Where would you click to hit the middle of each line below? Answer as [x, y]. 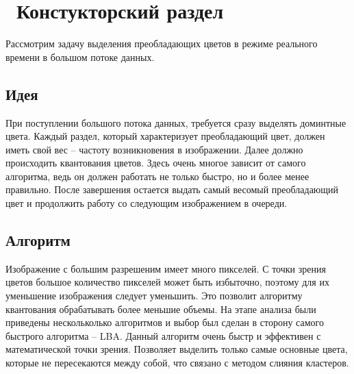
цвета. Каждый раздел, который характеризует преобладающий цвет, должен [165, 136]
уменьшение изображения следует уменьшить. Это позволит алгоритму [154, 296]
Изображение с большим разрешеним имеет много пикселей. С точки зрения [166, 268]
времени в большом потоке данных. [80, 57]
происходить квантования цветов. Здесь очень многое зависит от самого [156, 163]
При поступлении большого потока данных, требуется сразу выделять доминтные [176, 122]
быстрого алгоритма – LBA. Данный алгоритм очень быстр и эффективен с [163, 335]
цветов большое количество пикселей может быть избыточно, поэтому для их [167, 282]
